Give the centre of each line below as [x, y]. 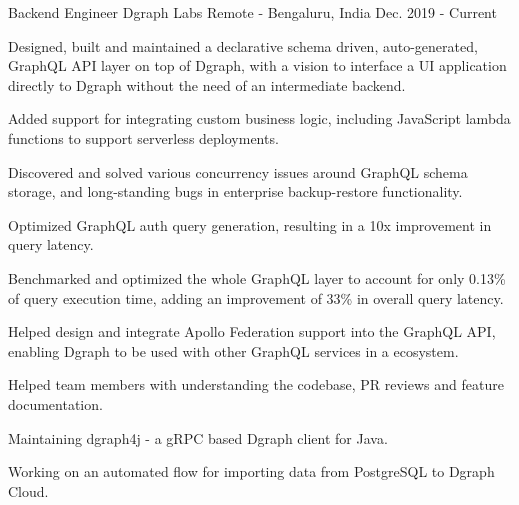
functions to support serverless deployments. [143, 137]
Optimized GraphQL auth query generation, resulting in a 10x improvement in [250, 224]
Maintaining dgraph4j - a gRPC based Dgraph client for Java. [198, 437]
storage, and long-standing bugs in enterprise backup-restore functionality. [235, 191]
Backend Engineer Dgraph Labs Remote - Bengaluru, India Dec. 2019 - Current [252, 12]
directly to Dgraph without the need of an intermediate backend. [207, 84]
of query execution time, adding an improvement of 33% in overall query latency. [256, 297]
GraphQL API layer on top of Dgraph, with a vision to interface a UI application [257, 65]
